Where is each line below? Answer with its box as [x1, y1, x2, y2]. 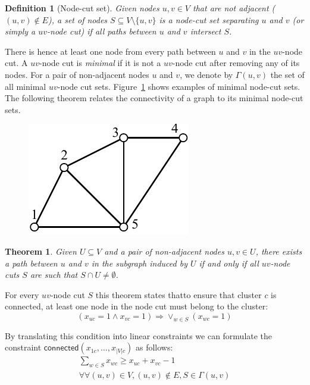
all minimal [5, 80, 46, 92]
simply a [5, 25, 36, 37]
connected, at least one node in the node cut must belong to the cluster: [5, 300, 268, 312]
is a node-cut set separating [159, 13, 259, 26]
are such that [30, 268, 78, 281]
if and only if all [199, 256, 259, 269]
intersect [190, 25, 221, 37]
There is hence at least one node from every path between [5, 45, 216, 57]
